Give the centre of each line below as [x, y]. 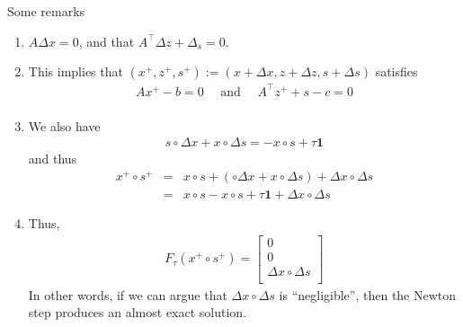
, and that [107, 41]
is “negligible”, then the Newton [368, 294]
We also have [64, 125]
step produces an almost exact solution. [138, 312]
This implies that [76, 71]
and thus [53, 159]
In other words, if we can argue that [128, 294]
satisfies [396, 71]
